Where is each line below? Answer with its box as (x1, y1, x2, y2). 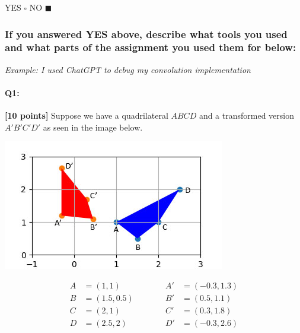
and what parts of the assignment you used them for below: (5, 40, 296, 55)
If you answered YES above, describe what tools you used (5, 26, 288, 41)
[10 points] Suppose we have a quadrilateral (5, 109, 168, 122)
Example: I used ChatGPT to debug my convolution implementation (5, 63, 251, 75)
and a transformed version (199, 109, 294, 122)
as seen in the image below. (43, 120, 143, 133)
